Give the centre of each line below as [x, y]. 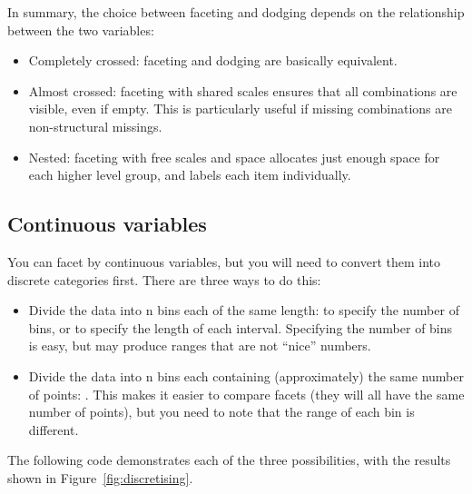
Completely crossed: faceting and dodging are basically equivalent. [213, 60]
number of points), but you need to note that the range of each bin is [221, 412]
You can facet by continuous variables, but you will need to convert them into [224, 261]
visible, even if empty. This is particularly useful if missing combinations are [240, 109]
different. [54, 429]
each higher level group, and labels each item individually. [190, 175]
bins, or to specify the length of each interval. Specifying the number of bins [241, 327]
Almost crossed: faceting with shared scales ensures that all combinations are [243, 90]
